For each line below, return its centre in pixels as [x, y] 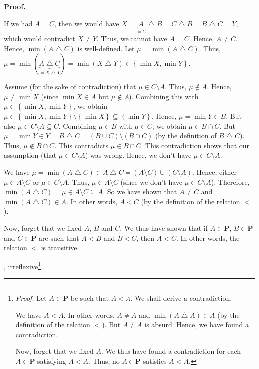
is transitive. [60, 247]
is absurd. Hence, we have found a [196, 324]
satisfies [155, 360]
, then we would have [87, 23]
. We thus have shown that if [164, 227]
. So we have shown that [140, 191]
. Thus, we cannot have [132, 39]
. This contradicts [81, 145]
